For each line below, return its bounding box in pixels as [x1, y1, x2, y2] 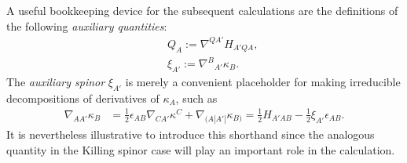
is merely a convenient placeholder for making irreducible [125, 73, 401, 89]
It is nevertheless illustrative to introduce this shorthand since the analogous [6, 125, 375, 142]
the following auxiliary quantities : [6, 17, 167, 34]
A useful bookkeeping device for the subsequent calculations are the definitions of [6, 2, 398, 18]
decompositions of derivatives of [6, 89, 159, 106]
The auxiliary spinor [6, 73, 105, 89]
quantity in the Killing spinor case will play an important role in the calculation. [6, 141, 395, 158]
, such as [175, 89, 218, 106]
